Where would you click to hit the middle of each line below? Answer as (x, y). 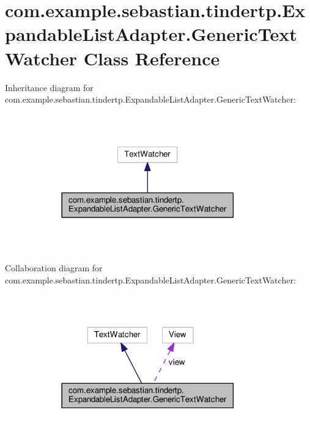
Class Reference (152, 58)
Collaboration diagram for (54, 267)
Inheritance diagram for (49, 87)
